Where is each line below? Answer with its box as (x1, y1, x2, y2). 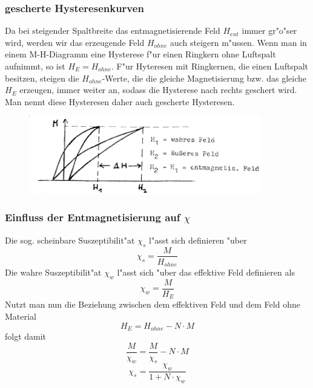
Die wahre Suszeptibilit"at (5, 266, 102, 279)
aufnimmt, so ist (5, 60, 65, 72)
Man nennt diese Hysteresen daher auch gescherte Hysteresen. (5, 95, 235, 108)
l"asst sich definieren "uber (149, 233, 247, 246)
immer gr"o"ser (242, 24, 297, 37)
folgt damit (5, 329, 47, 342)
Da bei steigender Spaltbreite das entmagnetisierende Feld (5, 24, 220, 37)
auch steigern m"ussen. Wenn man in (170, 36, 307, 48)
